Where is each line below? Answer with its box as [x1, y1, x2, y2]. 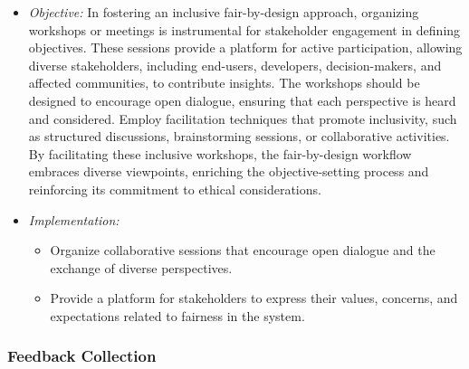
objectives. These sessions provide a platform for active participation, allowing [28, 38, 463, 57]
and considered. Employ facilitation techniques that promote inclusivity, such [28, 109, 457, 128]
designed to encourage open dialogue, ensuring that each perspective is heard [28, 90, 456, 109]
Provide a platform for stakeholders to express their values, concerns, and [50, 289, 458, 307]
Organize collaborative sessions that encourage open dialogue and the [50, 241, 435, 260]
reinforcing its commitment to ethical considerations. [28, 179, 321, 198]
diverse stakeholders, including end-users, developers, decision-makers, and [28, 55, 442, 74]
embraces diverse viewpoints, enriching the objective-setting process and [28, 162, 429, 181]
